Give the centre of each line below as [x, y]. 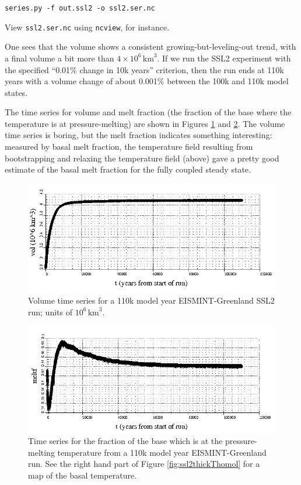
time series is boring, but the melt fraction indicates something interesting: [139, 135]
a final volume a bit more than [60, 58]
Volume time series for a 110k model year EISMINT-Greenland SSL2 [151, 300]
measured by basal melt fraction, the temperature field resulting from [129, 147]
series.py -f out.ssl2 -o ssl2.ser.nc [80, 8]
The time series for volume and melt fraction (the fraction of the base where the [148, 112]
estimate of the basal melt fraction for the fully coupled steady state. [128, 169]
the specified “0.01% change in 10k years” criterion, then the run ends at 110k [144, 69]
